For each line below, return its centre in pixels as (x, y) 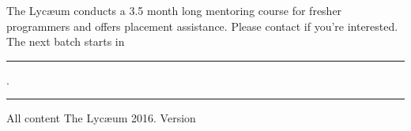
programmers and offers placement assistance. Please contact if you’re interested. (202, 26)
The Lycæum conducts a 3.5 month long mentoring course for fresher (174, 10)
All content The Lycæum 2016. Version (101, 118)
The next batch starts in (66, 41)
